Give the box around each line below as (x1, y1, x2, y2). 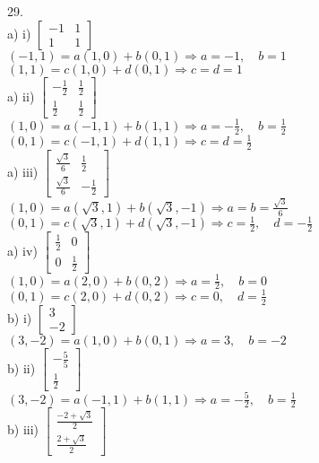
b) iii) (7, 420, 39, 439)
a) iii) (7, 162, 39, 181)
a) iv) (7, 241, 38, 260)
